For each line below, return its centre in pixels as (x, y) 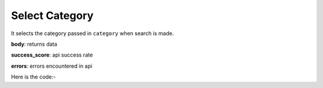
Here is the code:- (33, 77)
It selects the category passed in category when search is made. (92, 33)
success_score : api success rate (52, 55)
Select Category (52, 15)
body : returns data (34, 44)
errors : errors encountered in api (52, 66)
